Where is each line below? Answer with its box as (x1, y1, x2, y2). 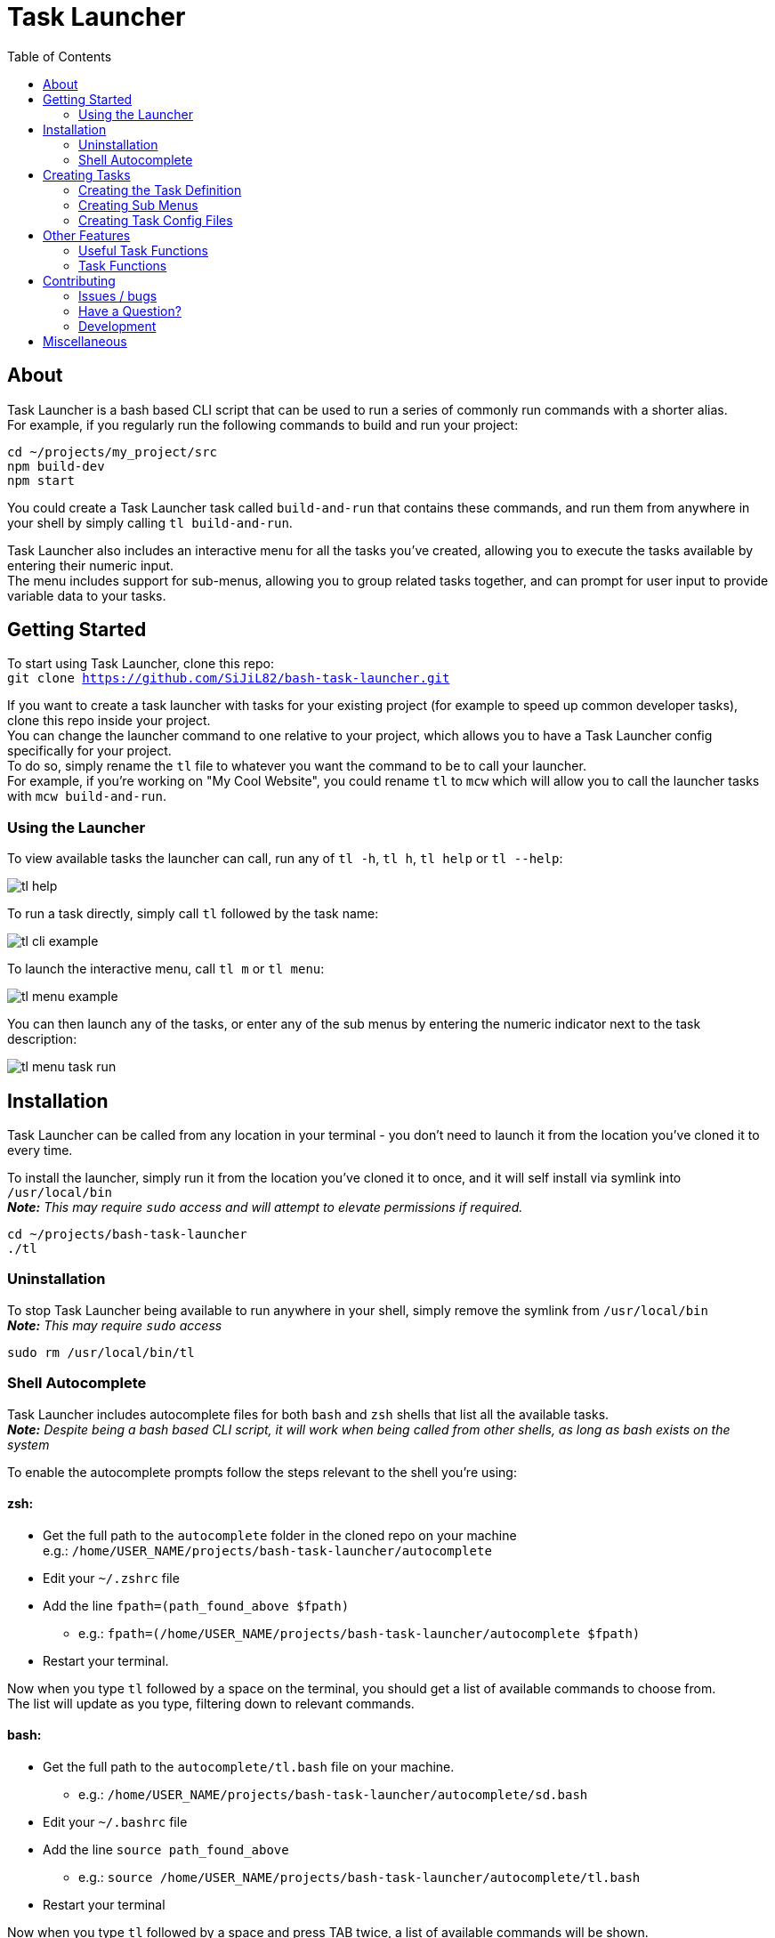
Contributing (43, 272, 116, 288)
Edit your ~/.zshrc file (43, 1570, 180, 1586)
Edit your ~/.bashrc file (43, 1813, 188, 1829)
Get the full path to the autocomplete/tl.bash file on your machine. (43, 1758, 455, 1774)
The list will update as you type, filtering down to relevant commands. (7, 1695, 415, 1711)
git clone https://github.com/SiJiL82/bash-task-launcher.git (7, 671, 450, 686)
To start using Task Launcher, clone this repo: (7, 656, 274, 672)
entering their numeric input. (7, 557, 174, 573)
